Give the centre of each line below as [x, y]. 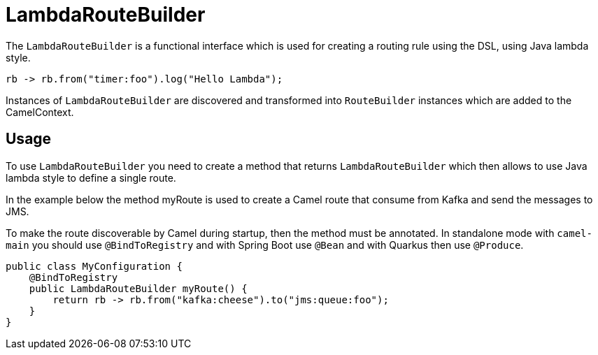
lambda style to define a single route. [91, 177]
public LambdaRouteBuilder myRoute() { [138, 288]
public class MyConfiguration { [94, 266]
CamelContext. [40, 112]
